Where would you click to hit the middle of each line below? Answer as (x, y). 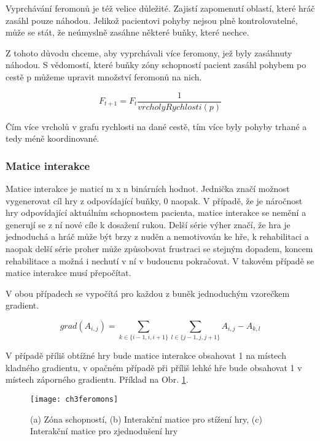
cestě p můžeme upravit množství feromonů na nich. (104, 76)
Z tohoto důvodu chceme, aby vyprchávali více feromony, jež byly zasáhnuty (149, 52)
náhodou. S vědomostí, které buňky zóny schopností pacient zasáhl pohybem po (156, 65)
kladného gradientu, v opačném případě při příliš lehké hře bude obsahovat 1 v (154, 367)
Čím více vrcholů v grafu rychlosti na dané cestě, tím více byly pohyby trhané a (156, 126)
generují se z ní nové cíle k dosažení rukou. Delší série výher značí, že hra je (148, 224)
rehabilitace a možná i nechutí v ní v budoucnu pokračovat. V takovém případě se (160, 260)
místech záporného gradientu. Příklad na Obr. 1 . (97, 379)
